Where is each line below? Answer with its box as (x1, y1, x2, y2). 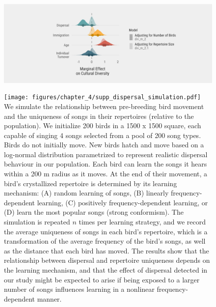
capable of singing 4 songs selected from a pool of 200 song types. (4, 130, 201, 140)
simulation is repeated (4, 217, 70, 227)
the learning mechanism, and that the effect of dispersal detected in (4, 265, 208, 275)
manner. (37, 293, 62, 304)
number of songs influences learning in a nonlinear (4, 284, 155, 294)
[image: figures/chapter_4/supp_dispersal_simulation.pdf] (4, 94, 201, 101)
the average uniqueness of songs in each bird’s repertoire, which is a (4, 226, 208, 236)
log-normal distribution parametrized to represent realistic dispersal (4, 149, 208, 159)
